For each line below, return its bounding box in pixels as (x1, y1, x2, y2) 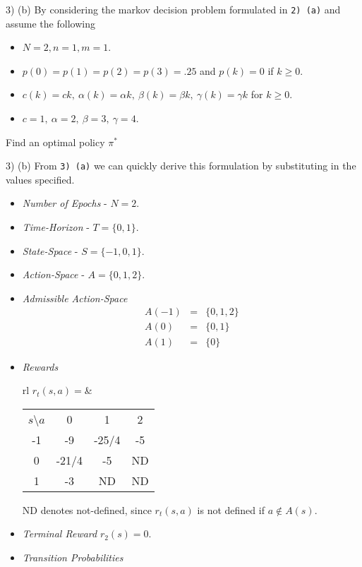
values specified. (6, 172, 75, 186)
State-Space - (22, 243, 78, 258)
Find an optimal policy (6, 134, 105, 149)
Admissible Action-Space (22, 290, 128, 305)
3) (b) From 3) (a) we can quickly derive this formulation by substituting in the (6, 158, 356, 173)
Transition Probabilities (22, 549, 123, 564)
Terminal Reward (22, 526, 97, 541)
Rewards (22, 359, 59, 374)
